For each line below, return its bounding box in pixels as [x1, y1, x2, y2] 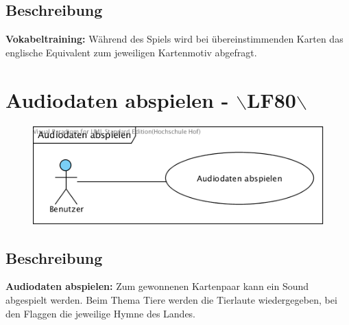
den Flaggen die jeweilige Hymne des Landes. [5, 306, 196, 320]
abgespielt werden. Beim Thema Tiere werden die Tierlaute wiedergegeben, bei [5, 293, 337, 307]
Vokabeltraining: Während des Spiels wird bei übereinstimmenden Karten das [5, 32, 344, 46]
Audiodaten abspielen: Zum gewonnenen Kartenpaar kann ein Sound [5, 279, 309, 293]
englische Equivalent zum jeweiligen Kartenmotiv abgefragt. [5, 45, 257, 59]
